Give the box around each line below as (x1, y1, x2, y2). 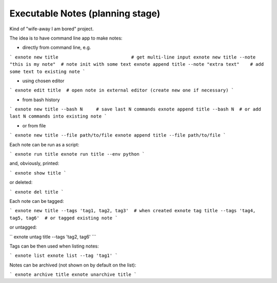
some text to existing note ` (9, 68, 86, 74)
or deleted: (9, 179, 33, 185)
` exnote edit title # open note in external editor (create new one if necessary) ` (9, 87, 234, 93)
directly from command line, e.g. (22, 44, 91, 51)
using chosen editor (22, 78, 65, 84)
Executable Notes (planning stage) (9, 8, 161, 19)
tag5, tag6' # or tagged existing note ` (9, 215, 118, 221)
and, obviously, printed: (9, 160, 60, 166)
